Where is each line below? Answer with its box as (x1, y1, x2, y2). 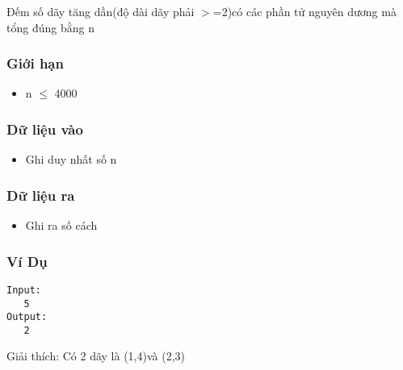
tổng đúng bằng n (6, 19, 94, 35)
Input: (6, 284, 41, 296)
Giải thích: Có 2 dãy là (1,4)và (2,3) (6, 347, 185, 364)
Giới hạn (6, 53, 64, 73)
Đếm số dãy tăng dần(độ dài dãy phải (6, 3, 195, 19)
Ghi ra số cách (25, 217, 98, 234)
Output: (6, 311, 48, 323)
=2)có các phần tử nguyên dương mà (212, 3, 397, 19)
